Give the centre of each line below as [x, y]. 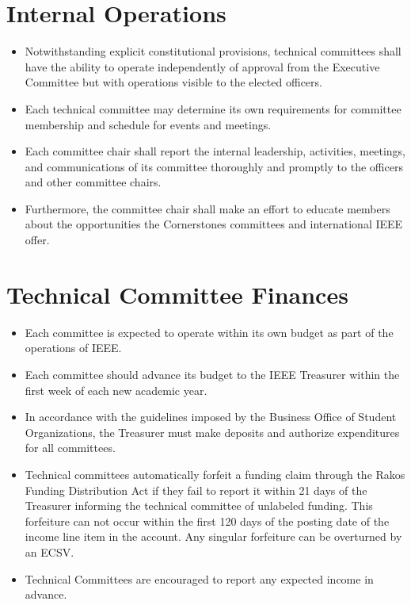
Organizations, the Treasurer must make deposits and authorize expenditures [212, 432]
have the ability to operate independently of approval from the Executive [202, 66]
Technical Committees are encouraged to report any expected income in [199, 578]
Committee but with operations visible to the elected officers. [173, 82]
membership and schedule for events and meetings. [148, 124]
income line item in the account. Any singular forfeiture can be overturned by [213, 536]
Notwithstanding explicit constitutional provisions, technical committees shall [213, 51]
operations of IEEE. [73, 348]
